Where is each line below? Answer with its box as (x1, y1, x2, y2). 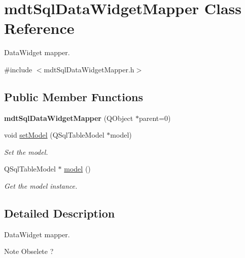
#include (4, 64, 32, 74)
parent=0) (138, 112, 171, 123)
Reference (4, 18, 75, 38)
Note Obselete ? (4, 246, 54, 256)
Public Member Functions (4, 89, 143, 104)
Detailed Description (4, 205, 115, 221)
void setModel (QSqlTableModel (4, 130, 104, 140)
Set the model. (4, 146, 48, 157)
